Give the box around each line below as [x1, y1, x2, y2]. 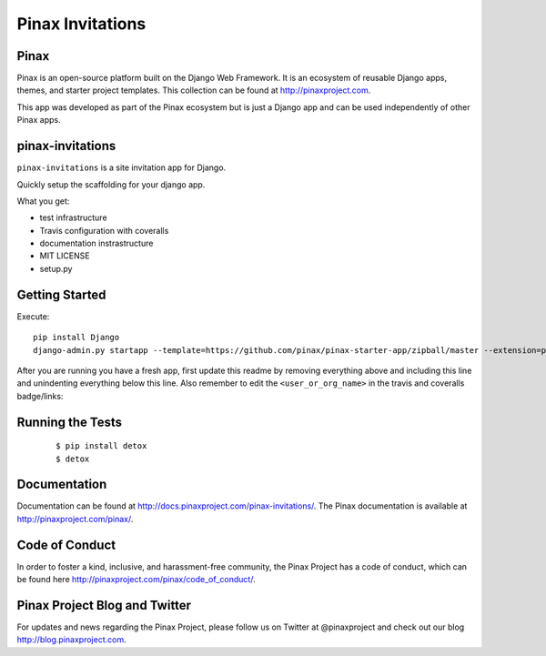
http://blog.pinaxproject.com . [16, 634, 126, 645]
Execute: [16, 310, 50, 322]
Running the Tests [16, 414, 123, 429]
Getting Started [16, 287, 106, 302]
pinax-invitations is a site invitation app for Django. [16, 162, 227, 173]
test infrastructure [39, 212, 108, 223]
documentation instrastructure [39, 237, 154, 249]
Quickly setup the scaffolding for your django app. [16, 178, 206, 190]
